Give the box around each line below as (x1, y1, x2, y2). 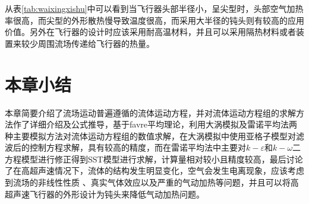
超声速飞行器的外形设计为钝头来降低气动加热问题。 (5, 187, 204, 200)
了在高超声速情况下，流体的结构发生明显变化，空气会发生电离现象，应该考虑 (5, 164, 304, 177)
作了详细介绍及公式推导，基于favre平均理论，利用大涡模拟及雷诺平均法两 (12, 118, 297, 130)
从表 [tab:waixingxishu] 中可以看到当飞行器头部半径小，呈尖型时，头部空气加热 (5, 2, 304, 14)
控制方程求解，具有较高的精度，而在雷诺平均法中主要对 (29, 141, 246, 154)
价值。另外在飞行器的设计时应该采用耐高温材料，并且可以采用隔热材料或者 (5, 26, 296, 38)
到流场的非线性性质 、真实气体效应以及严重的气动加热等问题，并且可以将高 (5, 176, 299, 189)
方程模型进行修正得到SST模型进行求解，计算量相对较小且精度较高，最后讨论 (5, 152, 303, 165)
